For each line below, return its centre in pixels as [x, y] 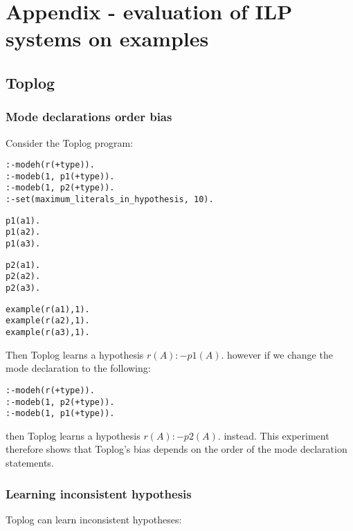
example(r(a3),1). [48, 333]
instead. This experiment [277, 435]
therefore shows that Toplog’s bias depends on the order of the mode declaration [176, 449]
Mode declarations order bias [89, 117]
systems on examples [107, 38]
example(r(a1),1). [48, 309]
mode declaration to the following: [78, 368]
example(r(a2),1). [48, 321]
